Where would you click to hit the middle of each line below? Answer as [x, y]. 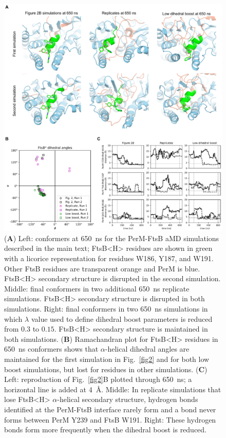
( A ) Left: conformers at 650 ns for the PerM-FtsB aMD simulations [112, 238]
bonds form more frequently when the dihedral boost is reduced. [106, 430]
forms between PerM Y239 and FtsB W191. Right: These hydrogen [110, 419]
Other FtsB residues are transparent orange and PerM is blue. [102, 268]
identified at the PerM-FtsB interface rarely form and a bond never [110, 409]
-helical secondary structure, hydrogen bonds [128, 399]
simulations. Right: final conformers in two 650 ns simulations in [106, 308]
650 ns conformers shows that [51, 349]
